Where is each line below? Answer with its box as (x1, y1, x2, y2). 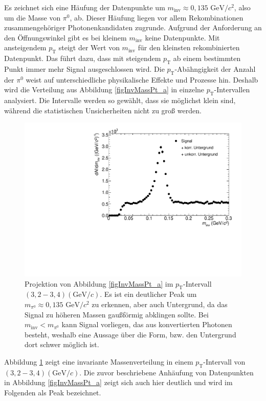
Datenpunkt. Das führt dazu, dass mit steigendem (4, 53, 161, 64)
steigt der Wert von (58, 42, 120, 53)
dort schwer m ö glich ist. (25, 339, 99, 350)
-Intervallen (214, 84, 250, 95)
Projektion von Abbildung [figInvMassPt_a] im (25, 278, 173, 289)
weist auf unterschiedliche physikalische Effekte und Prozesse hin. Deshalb (26, 74, 258, 85)
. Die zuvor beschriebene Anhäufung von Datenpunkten (79, 367, 254, 377)
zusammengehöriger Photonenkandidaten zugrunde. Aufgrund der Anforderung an (4, 22, 262, 33)
